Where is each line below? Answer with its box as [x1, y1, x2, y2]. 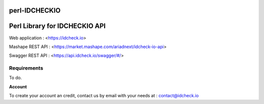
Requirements [9, 65, 44, 71]
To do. [9, 75, 22, 81]
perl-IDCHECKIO [9, 6, 61, 15]
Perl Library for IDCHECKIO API [9, 22, 106, 30]
